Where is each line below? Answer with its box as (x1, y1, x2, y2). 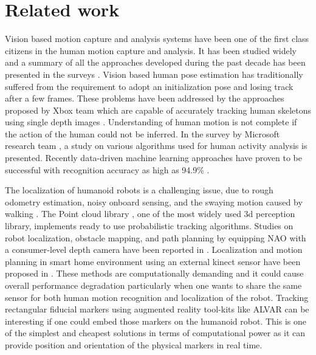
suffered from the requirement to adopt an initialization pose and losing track (5, 80, 294, 92)
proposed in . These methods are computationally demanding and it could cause (5, 267, 304, 280)
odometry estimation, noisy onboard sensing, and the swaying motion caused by (5, 195, 303, 208)
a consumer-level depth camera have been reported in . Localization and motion (5, 243, 303, 256)
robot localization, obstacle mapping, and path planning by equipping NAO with (5, 231, 306, 244)
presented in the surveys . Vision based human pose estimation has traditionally (5, 67, 303, 80)
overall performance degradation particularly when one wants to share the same (5, 279, 302, 291)
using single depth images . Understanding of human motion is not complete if (5, 115, 297, 128)
